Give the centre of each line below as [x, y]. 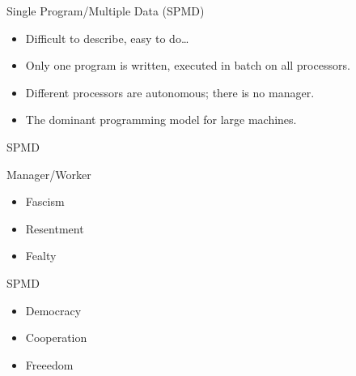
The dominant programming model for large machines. [161, 120]
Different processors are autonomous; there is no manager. [170, 92]
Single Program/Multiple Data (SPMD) [106, 11]
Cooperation [56, 338]
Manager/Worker [49, 174]
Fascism [45, 201]
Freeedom [49, 364]
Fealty [41, 256]
